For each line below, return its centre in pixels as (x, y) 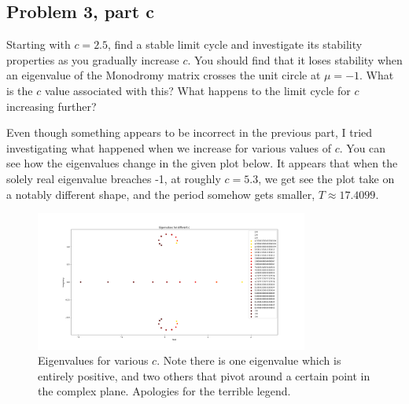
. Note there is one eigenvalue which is (249, 360)
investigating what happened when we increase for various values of (169, 147)
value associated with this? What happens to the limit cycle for (197, 90)
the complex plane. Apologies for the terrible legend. (164, 391)
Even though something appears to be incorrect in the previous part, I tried (190, 132)
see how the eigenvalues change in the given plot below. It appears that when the (202, 163)
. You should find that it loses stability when (295, 59)
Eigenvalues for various (93, 360)
